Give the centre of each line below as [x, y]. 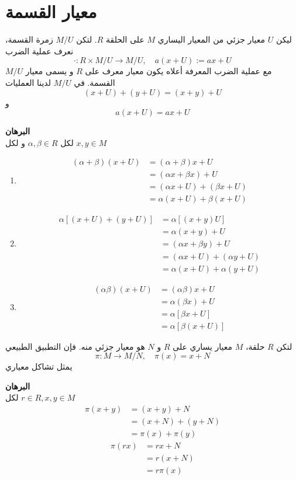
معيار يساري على [203, 346]
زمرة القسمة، [29, 39]
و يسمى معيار [49, 71]
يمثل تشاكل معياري [39, 366]
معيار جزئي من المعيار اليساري [211, 39]
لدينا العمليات [28, 82]
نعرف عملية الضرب [39, 51]
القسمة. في [94, 82]
